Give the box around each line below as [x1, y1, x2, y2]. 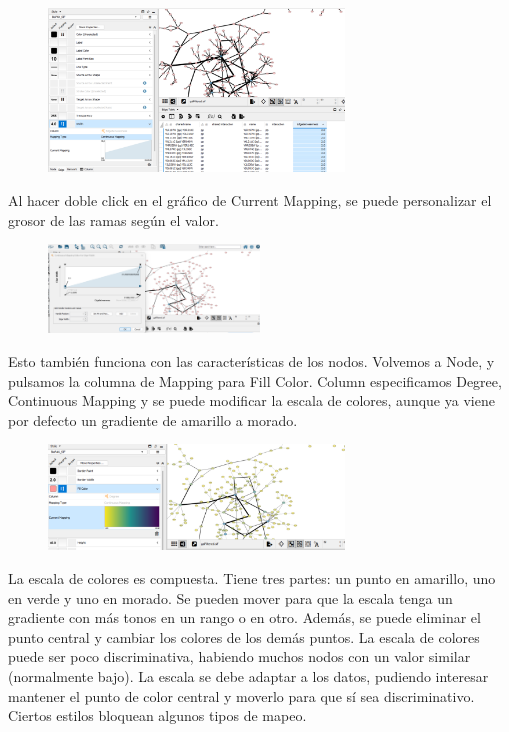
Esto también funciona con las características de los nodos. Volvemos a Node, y [8, 350, 495, 371]
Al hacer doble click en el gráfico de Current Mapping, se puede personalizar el [8, 189, 492, 210]
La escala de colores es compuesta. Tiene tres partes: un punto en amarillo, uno [8, 567, 496, 588]
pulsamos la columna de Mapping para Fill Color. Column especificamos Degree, [8, 370, 502, 391]
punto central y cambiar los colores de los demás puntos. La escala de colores [8, 626, 480, 647]
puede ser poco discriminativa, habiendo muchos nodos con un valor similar [8, 646, 471, 667]
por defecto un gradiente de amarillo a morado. [8, 409, 298, 430]
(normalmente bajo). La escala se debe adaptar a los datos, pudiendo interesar [8, 665, 489, 686]
